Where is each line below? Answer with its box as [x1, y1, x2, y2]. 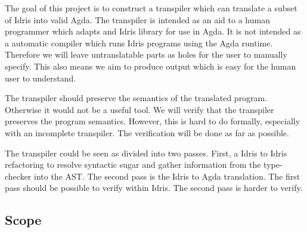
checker [5, 170, 32, 182]
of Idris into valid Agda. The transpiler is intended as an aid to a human [5, 13, 270, 26]
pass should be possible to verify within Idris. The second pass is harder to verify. [5, 181, 303, 194]
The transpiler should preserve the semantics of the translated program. [5, 92, 268, 104]
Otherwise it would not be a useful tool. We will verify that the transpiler [5, 103, 274, 115]
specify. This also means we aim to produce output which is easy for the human [5, 59, 296, 72]
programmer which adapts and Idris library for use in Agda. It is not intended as [5, 25, 301, 37]
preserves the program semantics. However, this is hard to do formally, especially [5, 115, 300, 127]
